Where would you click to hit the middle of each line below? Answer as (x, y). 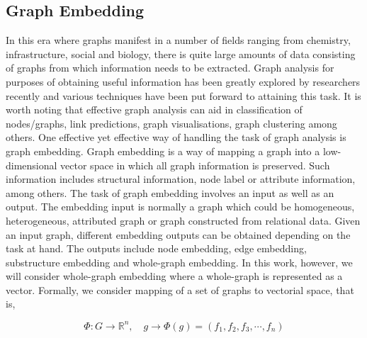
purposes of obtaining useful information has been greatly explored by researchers (183, 81)
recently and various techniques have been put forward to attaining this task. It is (183, 95)
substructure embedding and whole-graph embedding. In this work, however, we (179, 262)
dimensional (32, 165)
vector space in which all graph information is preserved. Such (195, 165)
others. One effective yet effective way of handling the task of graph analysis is (176, 137)
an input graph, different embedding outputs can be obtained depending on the (178, 234)
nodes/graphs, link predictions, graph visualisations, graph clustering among (171, 123)
